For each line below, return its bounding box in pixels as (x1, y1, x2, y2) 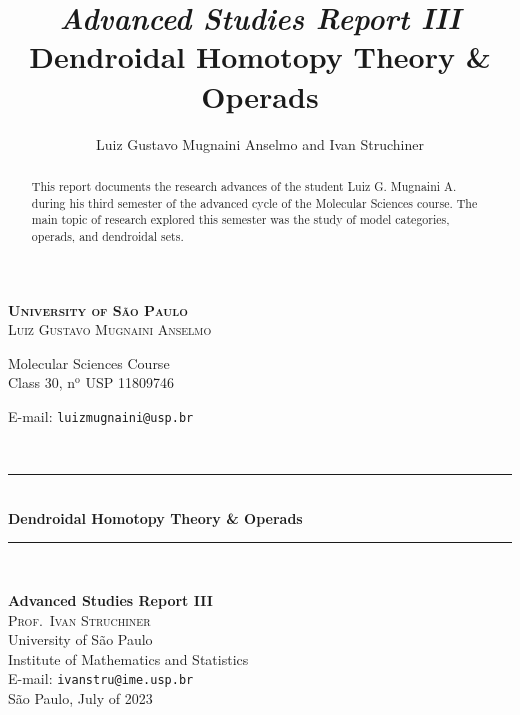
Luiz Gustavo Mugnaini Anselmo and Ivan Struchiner (95, 133, 424, 154)
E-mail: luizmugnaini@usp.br (8, 405, 194, 426)
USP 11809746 (85, 372, 174, 393)
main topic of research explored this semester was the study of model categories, (31, 211, 450, 228)
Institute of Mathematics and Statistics (8, 648, 249, 669)
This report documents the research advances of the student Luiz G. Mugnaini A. (31, 177, 457, 194)
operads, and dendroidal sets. (31, 227, 184, 244)
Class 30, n (8, 372, 76, 393)
